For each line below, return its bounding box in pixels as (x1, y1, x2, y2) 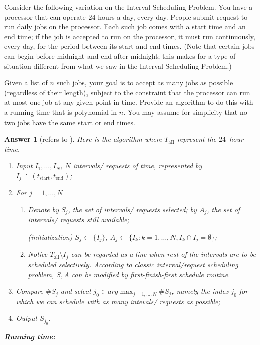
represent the (177, 134, 217, 144)
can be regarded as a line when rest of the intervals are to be (71, 249, 256, 259)
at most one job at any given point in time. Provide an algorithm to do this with (4, 97, 253, 107)
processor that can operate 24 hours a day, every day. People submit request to (4, 11, 248, 22)
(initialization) (28, 232, 73, 242)
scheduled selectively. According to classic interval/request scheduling (28, 259, 238, 269)
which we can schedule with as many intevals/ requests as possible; (16, 296, 220, 306)
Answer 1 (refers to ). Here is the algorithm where (4, 134, 162, 144)
